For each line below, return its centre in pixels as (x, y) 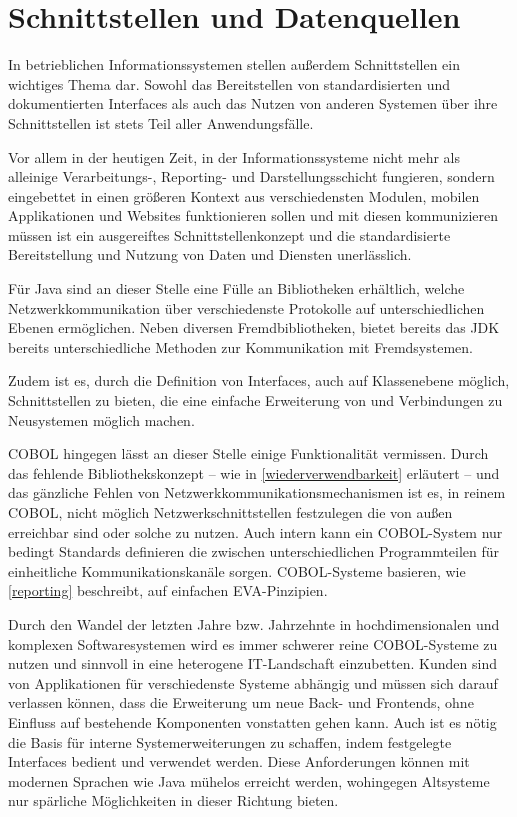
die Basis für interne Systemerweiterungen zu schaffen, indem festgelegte (230, 741)
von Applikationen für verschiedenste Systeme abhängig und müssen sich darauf (253, 682)
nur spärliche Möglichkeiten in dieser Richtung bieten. (173, 800)
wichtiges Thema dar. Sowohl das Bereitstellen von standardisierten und (229, 83)
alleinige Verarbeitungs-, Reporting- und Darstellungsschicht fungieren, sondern (251, 176)
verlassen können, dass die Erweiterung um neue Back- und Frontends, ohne (241, 702)
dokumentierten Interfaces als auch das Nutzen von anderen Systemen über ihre (253, 103)
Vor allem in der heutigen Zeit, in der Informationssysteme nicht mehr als (234, 156)
